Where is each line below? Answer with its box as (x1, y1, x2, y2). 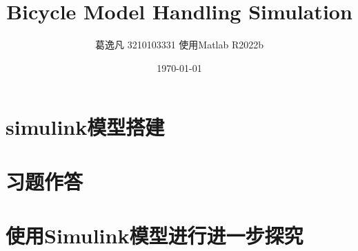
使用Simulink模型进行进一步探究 (6, 221, 304, 250)
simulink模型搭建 (6, 113, 165, 141)
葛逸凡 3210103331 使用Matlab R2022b (95, 37, 264, 52)
